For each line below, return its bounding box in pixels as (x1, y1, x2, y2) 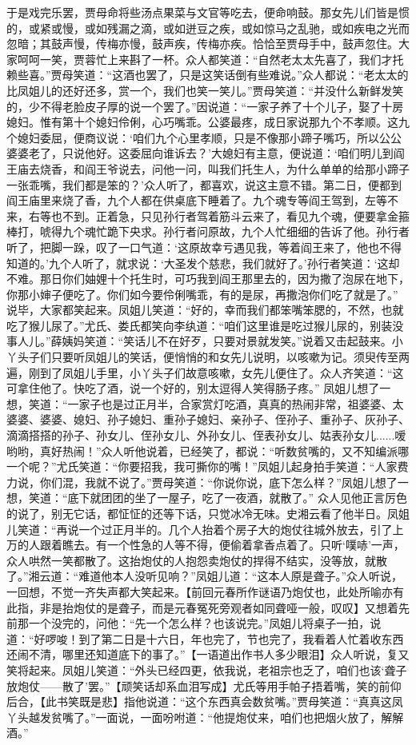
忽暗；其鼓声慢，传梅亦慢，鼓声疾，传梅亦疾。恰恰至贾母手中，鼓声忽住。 (6, 35, 398, 52)
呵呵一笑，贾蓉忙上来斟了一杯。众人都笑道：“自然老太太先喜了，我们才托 (17, 50, 404, 67)
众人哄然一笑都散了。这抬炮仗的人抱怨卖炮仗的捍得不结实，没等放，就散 (6, 552, 387, 568)
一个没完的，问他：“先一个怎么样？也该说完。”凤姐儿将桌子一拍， (28, 615, 370, 631)
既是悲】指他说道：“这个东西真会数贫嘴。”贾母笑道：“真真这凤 (78, 693, 403, 710)
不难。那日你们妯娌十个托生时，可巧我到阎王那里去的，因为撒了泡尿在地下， (6, 270, 410, 287)
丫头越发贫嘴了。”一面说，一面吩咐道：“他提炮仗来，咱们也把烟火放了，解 (6, 708, 393, 725)
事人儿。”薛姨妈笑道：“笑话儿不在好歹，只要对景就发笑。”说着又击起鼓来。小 (6, 333, 403, 349)
